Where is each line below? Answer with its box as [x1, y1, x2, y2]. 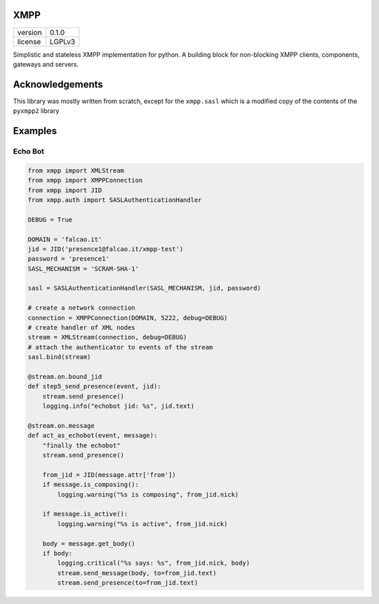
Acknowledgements [13, 78, 103, 90]
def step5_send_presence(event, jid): [27, 382, 161, 391]
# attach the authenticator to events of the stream [27, 343, 213, 351]
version [17, 27, 42, 37]
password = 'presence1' [27, 255, 110, 263]
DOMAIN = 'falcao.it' [27, 235, 102, 243]
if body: [42, 549, 73, 557]
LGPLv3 [49, 36, 76, 46]
